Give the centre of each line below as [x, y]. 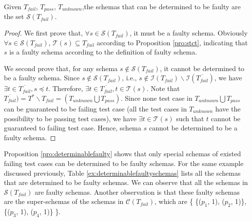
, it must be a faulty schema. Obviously [189, 33]
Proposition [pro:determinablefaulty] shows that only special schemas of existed [123, 154]
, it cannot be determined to [202, 68]
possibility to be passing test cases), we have [70, 118]
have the [228, 109]
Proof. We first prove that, [43, 33]
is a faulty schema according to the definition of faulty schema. [103, 52]
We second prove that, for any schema [61, 68]
